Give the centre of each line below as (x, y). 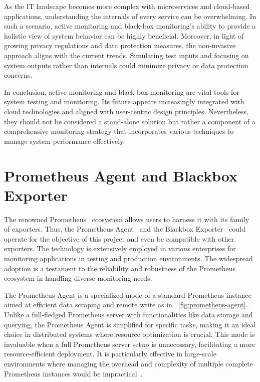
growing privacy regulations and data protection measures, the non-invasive (120, 45)
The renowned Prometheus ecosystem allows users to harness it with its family (127, 219)
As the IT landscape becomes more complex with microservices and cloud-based (127, 6)
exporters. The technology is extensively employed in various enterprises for (120, 248)
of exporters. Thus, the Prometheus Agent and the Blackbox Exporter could (125, 229)
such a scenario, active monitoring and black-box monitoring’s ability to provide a (130, 26)
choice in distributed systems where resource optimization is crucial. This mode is (129, 334)
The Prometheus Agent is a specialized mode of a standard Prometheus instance (128, 295)
